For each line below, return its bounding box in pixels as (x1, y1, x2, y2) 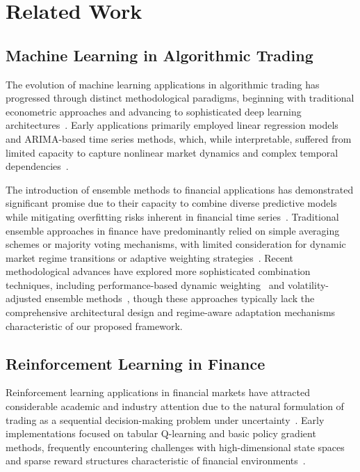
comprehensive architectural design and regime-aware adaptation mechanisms (6, 305, 336, 320)
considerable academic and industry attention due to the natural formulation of (6, 399, 344, 414)
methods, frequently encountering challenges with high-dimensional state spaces (6, 439, 345, 454)
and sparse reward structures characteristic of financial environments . (6, 453, 306, 468)
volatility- (287, 277, 329, 292)
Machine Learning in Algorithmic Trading (6, 44, 313, 65)
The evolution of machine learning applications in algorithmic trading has (6, 77, 320, 91)
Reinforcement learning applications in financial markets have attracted (6, 385, 311, 400)
